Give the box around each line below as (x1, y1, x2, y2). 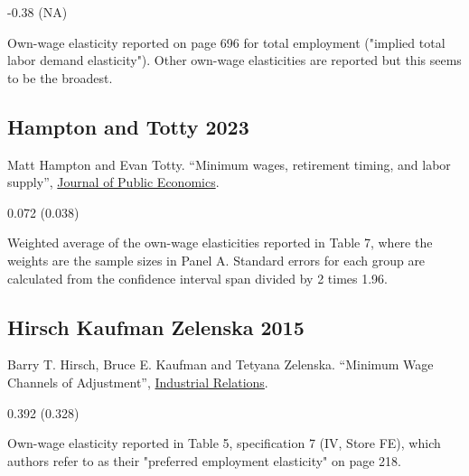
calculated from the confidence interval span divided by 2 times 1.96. (7, 268, 389, 287)
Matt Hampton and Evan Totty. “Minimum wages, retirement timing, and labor (7, 154, 451, 173)
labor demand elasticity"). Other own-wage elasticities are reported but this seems (7, 51, 462, 70)
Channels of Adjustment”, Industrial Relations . (7, 372, 268, 391)
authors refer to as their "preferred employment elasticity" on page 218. (7, 451, 402, 470)
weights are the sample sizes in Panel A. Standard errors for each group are (7, 250, 426, 269)
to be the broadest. (7, 68, 113, 87)
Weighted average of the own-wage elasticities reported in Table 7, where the (7, 233, 433, 252)
